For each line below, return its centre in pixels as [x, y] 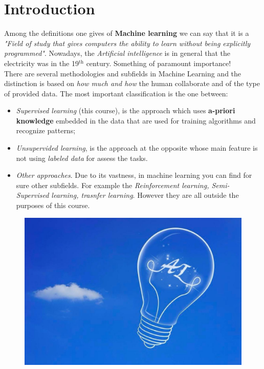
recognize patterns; [46, 130]
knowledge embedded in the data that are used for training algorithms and [136, 120]
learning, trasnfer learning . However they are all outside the [145, 195]
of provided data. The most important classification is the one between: [116, 93]
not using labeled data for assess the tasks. [82, 158]
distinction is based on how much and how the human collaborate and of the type [132, 83]
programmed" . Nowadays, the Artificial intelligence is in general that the [117, 53]
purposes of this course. [53, 205]
